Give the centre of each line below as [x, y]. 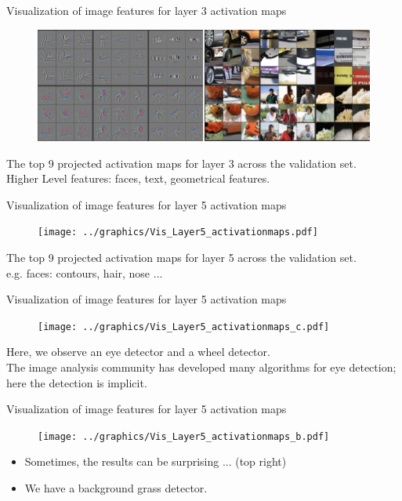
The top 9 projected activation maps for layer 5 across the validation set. [181, 257]
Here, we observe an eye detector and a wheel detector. [138, 352]
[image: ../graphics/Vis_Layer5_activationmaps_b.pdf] [184, 436]
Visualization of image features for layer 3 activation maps [147, 10]
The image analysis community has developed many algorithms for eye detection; [201, 367]
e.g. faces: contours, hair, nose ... [85, 272]
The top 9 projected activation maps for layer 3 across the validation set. [181, 163]
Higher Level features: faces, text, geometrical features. [138, 178]
